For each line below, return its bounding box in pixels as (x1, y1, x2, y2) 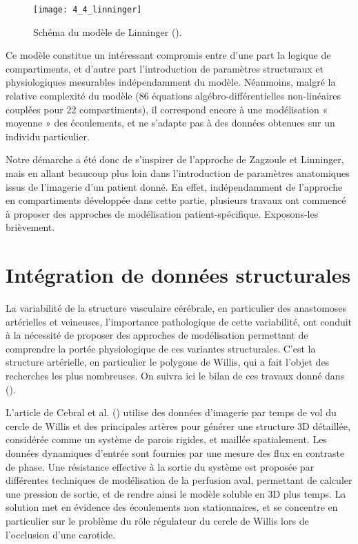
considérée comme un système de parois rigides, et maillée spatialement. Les (6, 432, 327, 447)
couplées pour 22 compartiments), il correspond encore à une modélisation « (6, 102, 328, 116)
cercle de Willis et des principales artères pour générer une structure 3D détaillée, (6, 418, 350, 433)
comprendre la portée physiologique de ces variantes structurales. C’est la (6, 341, 316, 355)
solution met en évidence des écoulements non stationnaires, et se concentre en (6, 500, 338, 514)
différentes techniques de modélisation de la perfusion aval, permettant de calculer (6, 473, 352, 487)
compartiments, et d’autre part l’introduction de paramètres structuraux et (6, 61, 324, 75)
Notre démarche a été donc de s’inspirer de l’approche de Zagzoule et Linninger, (6, 152, 344, 167)
